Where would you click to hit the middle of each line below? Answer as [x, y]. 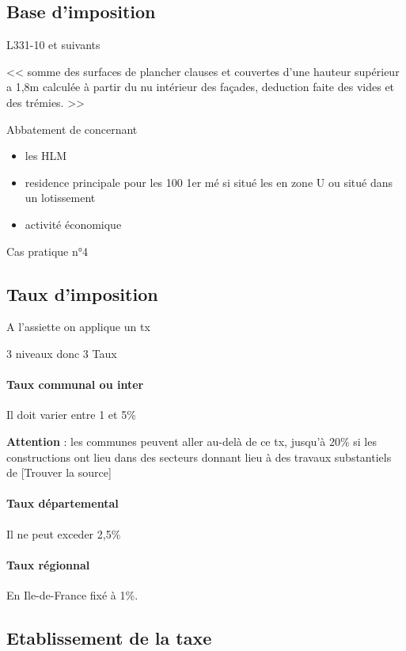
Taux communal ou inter [75, 385]
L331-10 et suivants [53, 45]
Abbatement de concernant [72, 129]
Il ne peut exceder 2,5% [64, 533]
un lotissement [60, 198]
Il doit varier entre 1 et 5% [71, 415]
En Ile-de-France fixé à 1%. [72, 594]
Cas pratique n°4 [47, 251]
